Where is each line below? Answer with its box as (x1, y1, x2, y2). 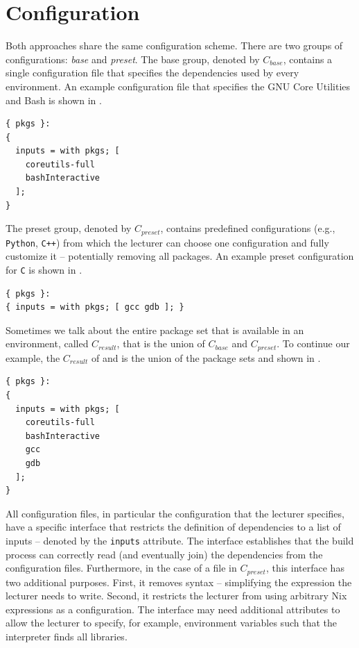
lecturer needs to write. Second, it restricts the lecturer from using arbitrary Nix (6, 588, 347, 603)
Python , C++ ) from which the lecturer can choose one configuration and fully (6, 235, 329, 249)
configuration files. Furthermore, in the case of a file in (6, 560, 237, 575)
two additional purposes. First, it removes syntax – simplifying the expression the (6, 574, 352, 589)
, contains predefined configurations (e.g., (160, 221, 335, 235)
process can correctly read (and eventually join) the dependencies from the (6, 547, 323, 561)
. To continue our (277, 336, 350, 351)
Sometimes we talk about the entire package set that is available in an (6, 322, 304, 337)
